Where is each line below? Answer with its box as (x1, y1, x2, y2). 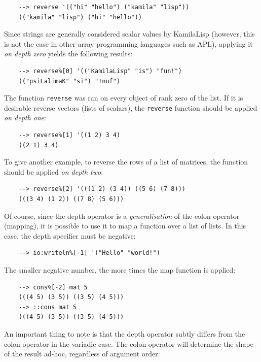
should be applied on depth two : (4, 166, 103, 177)
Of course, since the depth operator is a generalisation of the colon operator (4, 210, 240, 221)
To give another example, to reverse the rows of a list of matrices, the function (4, 156, 248, 167)
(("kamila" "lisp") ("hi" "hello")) (18, 13, 142, 21)
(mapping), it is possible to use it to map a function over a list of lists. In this (4, 220, 246, 231)
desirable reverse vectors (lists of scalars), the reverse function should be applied (4, 102, 257, 113)
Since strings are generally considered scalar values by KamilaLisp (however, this (4, 28, 255, 39)
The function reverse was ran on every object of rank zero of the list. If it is (4, 92, 243, 103)
